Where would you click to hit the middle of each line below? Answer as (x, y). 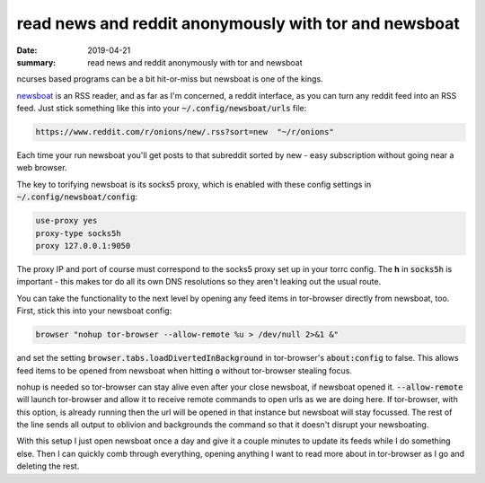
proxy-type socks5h (78, 233)
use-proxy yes (66, 221)
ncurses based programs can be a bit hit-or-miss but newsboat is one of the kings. (170, 79)
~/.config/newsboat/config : (77, 197)
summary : (36, 62)
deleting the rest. (48, 466)
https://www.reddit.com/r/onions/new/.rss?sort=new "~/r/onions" (185, 132)
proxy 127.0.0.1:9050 (83, 246)
